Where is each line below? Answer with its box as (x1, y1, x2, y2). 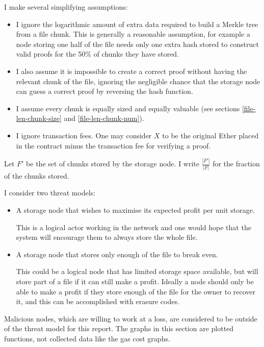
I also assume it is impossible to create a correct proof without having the (16, 65, 247, 76)
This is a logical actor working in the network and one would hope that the (16, 221, 251, 232)
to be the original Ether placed (162, 130, 259, 140)
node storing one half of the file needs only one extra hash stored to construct (16, 38, 259, 49)
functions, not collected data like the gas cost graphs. (4, 333, 170, 343)
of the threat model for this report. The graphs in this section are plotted (4, 323, 234, 334)
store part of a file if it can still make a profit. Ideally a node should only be (16, 276, 254, 286)
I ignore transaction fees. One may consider (16, 130, 152, 140)
